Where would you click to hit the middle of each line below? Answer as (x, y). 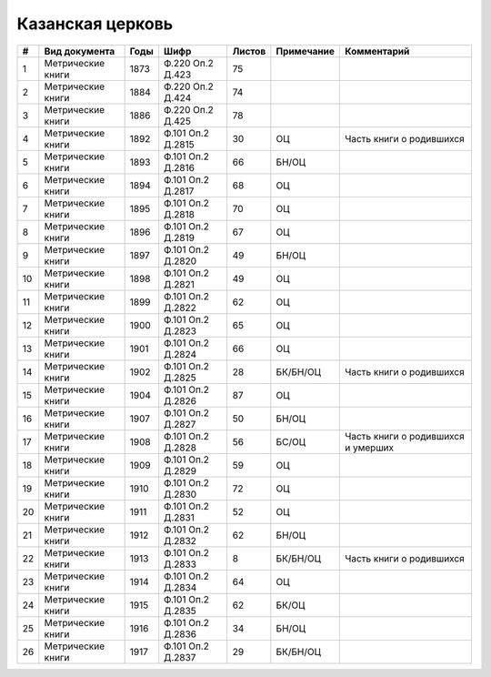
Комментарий (377, 51)
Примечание (306, 51)
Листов (249, 51)
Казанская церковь (95, 24)
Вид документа (80, 51)
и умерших (370, 448)
